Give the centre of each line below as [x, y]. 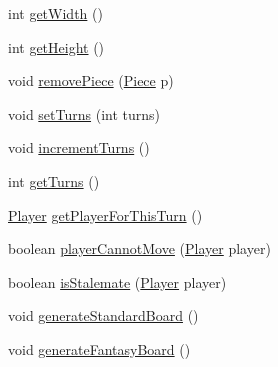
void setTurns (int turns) [84, 113]
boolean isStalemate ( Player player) [117, 281]
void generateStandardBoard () [103, 315]
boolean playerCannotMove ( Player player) [139, 248]
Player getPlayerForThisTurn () [105, 214]
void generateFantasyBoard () [99, 348]
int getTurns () [54, 180]
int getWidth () [55, 13]
